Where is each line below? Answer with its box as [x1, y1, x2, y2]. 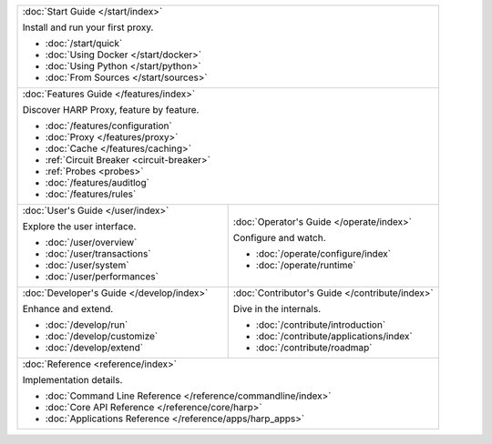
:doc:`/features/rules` [45, 187, 137, 200]
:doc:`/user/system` [45, 259, 129, 271]
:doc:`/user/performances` [45, 270, 159, 282]
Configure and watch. [232, 232, 327, 244]
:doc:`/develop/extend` [45, 341, 144, 354]
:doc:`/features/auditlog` [45, 177, 150, 188]
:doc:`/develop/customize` [45, 330, 159, 342]
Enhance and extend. [22, 303, 114, 315]
